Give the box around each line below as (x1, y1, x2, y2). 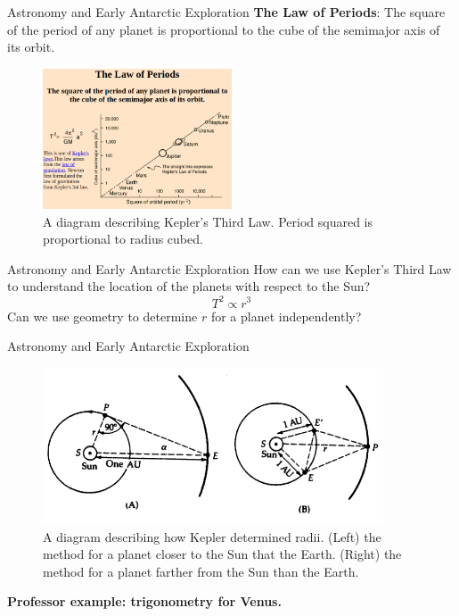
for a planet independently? (210, 306, 362, 325)
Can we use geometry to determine (7, 306, 198, 325)
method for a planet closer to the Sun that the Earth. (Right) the (43, 545, 402, 563)
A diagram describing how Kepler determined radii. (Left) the (43, 527, 381, 545)
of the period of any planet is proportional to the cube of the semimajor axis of (7, 20, 440, 38)
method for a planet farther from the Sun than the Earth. (43, 562, 359, 580)
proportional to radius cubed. (43, 229, 203, 248)
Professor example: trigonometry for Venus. (7, 592, 282, 611)
